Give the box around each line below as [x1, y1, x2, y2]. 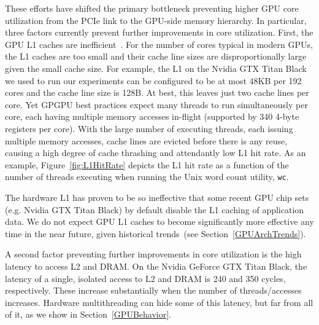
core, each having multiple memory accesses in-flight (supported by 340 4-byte [5, 110, 299, 123]
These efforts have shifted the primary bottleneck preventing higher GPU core [5, 2, 299, 14]
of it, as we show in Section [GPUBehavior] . [5, 308, 171, 321]
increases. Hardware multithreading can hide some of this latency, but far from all [5, 296, 313, 308]
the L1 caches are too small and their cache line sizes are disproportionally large [5, 50, 307, 63]
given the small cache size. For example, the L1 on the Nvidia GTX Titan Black [5, 61, 307, 74]
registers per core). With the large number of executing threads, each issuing [5, 122, 293, 135]
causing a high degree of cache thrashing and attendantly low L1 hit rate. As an [5, 146, 306, 159]
